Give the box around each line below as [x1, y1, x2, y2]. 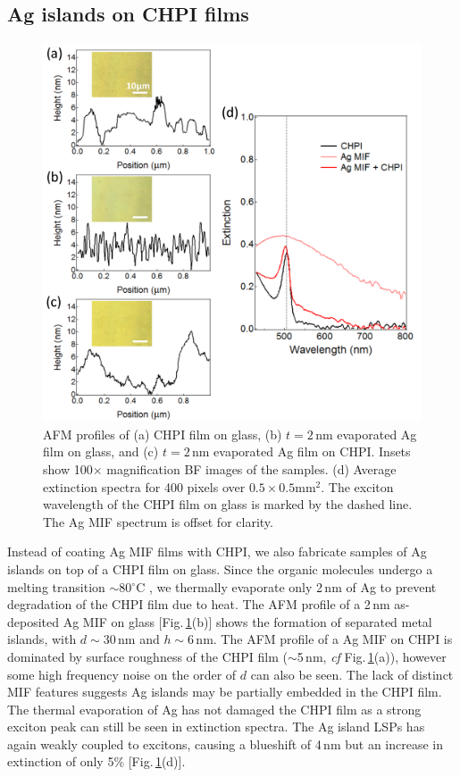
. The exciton [321, 477, 394, 496]
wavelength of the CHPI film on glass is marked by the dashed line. [43, 495, 413, 514]
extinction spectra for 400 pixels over [43, 477, 246, 496]
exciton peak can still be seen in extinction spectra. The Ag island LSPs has [7, 717, 425, 736]
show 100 [43, 459, 93, 478]
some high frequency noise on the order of [7, 664, 237, 683]
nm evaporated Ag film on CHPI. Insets [191, 442, 411, 461]
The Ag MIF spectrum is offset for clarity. [43, 512, 273, 531]
